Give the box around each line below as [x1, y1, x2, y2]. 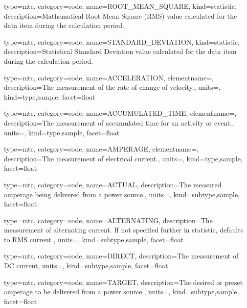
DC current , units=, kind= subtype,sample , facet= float [4, 260, 168, 271]
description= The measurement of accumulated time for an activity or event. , [4, 117, 234, 128]
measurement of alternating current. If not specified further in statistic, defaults [4, 225, 244, 235]
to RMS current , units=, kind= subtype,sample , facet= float [4, 234, 184, 244]
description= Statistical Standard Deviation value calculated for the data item [4, 46, 237, 56]
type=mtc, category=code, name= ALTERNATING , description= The [4, 215, 213, 225]
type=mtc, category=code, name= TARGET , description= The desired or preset [4, 277, 243, 287]
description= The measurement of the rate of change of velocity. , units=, [4, 82, 221, 92]
